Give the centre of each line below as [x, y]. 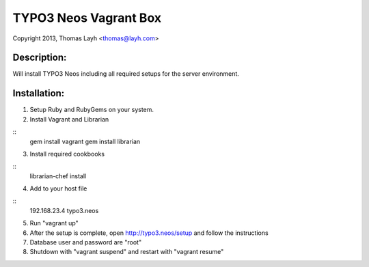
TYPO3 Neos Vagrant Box [87, 18]
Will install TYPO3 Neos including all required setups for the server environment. [126, 74]
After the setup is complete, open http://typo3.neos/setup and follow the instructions [149, 233]
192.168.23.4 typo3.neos [64, 210]
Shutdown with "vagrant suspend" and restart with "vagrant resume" [127, 252]
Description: [40, 58]
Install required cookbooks [67, 154]
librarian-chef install [58, 176]
